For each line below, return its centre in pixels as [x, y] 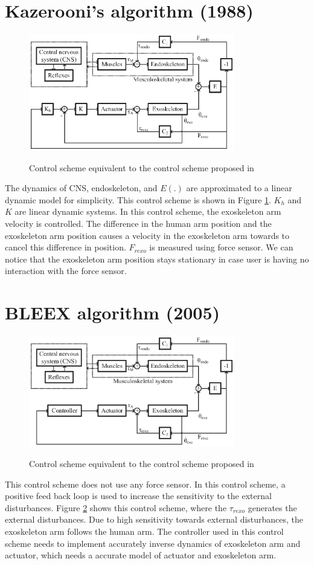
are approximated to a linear [239, 188]
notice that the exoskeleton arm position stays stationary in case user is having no [157, 259]
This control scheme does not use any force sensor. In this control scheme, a [145, 484]
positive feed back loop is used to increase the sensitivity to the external [138, 496]
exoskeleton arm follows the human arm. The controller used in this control [144, 531]
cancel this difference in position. [66, 247]
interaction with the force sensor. [66, 271]
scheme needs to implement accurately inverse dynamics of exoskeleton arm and [153, 543]
